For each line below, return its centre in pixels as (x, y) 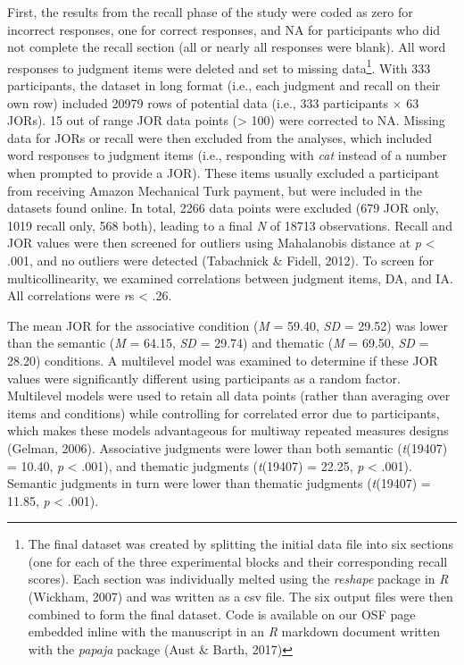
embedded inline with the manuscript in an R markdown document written (234, 631)
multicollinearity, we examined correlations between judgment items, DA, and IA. (230, 278)
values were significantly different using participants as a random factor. (204, 378)
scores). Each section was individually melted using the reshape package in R (238, 579)
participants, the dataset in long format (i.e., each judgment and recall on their (224, 85)
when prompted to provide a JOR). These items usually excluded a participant (224, 173)
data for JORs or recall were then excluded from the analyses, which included (220, 137)
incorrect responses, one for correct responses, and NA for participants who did (224, 29)
